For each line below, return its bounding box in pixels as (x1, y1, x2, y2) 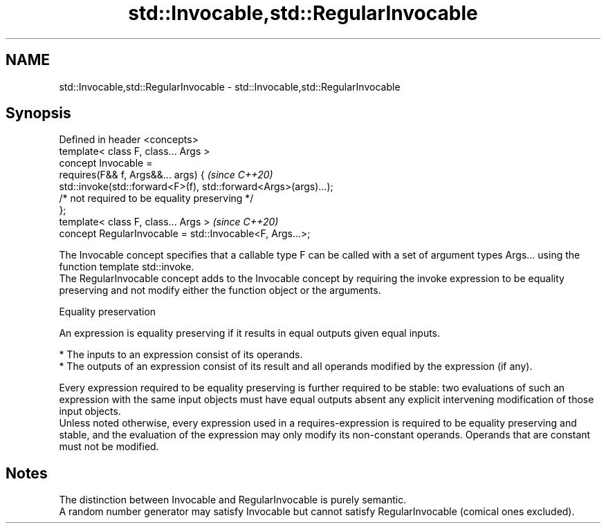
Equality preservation (59, 306, 156, 318)
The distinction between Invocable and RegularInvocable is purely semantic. (59, 494, 407, 506)
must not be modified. (59, 440, 159, 453)
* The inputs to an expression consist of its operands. (59, 349, 303, 361)
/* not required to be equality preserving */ (59, 192, 254, 205)
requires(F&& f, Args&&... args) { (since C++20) (59, 169, 273, 181)
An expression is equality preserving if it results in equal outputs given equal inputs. (59, 327, 441, 340)
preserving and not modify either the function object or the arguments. (59, 284, 381, 297)
